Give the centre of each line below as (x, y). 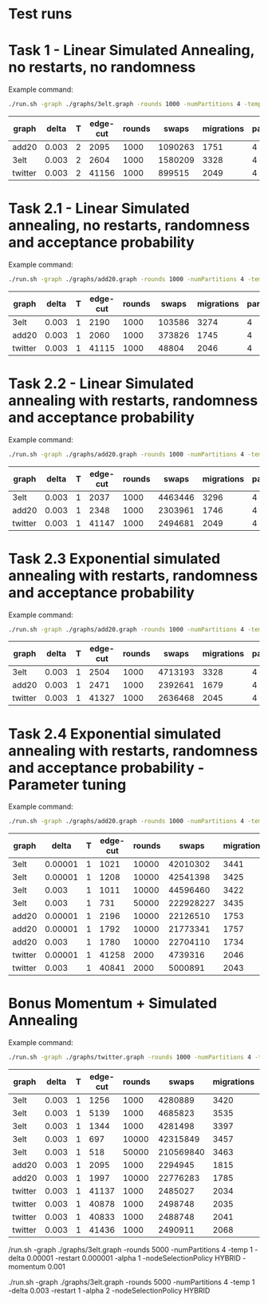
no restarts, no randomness (102, 67)
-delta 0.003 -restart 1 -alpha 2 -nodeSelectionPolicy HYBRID (109, 1291)
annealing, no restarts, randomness (129, 226)
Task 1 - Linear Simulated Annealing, (132, 51)
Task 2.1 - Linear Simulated (99, 209)
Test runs (40, 14)
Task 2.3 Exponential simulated (114, 558)
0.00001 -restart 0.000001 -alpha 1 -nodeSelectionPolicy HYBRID (134, 1258)
